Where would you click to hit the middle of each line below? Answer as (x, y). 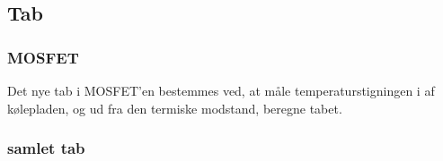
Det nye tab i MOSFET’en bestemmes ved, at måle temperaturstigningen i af (221, 90)
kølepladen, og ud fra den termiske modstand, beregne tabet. (175, 108)
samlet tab (46, 148)
